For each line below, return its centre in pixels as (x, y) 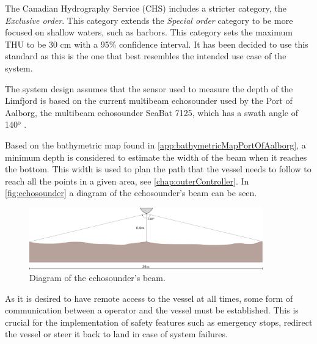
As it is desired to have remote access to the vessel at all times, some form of (149, 298)
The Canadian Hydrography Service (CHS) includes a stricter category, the (146, 8)
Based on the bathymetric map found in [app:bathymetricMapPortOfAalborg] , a (155, 145)
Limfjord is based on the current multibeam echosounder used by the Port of (149, 101)
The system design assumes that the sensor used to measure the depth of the (149, 88)
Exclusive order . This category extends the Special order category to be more (149, 20)
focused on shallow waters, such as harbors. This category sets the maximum (149, 32)
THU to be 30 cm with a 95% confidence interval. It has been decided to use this (157, 44)
